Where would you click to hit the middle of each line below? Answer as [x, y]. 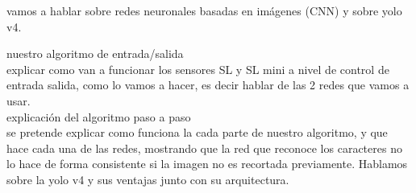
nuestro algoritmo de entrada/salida [95, 53]
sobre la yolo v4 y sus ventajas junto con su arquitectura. [148, 179]
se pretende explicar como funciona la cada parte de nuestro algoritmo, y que [197, 132]
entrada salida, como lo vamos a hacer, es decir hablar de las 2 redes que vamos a [208, 85]
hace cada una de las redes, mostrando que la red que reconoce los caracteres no [204, 148]
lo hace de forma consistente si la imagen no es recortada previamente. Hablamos [207, 164]
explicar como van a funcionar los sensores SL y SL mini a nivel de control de [198, 69]
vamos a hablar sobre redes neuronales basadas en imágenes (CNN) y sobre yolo [204, 10]
